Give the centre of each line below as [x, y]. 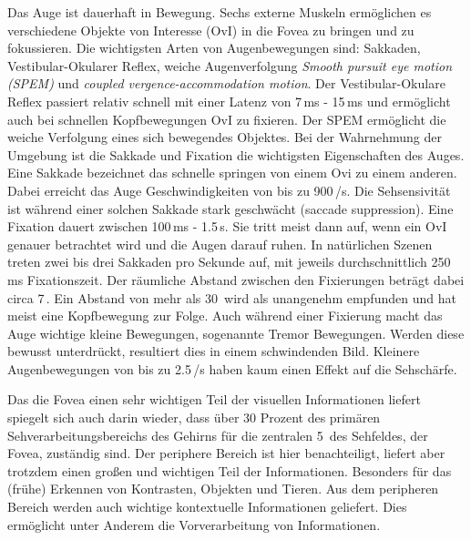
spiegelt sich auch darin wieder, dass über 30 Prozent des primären [194, 418]
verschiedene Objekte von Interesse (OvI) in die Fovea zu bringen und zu [211, 30]
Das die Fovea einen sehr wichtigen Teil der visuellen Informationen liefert [214, 399]
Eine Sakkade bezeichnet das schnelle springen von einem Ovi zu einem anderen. [232, 173]
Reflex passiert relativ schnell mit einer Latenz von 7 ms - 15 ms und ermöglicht [229, 101]
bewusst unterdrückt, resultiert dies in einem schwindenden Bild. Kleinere [214, 351]
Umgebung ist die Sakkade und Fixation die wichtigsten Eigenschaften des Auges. [236, 154]
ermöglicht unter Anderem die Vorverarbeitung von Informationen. [194, 524]
